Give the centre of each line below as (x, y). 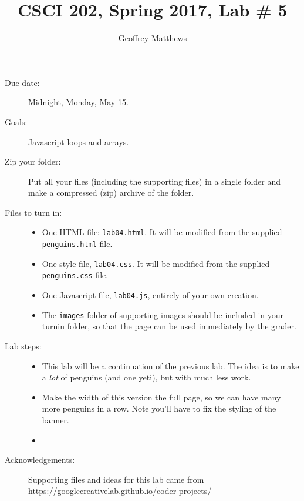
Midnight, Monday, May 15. (78, 102)
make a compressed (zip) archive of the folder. (111, 193)
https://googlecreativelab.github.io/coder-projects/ (120, 491)
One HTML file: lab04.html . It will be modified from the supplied (162, 232)
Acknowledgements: (40, 460)
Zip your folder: (33, 161)
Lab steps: (23, 346)
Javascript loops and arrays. (79, 141)
